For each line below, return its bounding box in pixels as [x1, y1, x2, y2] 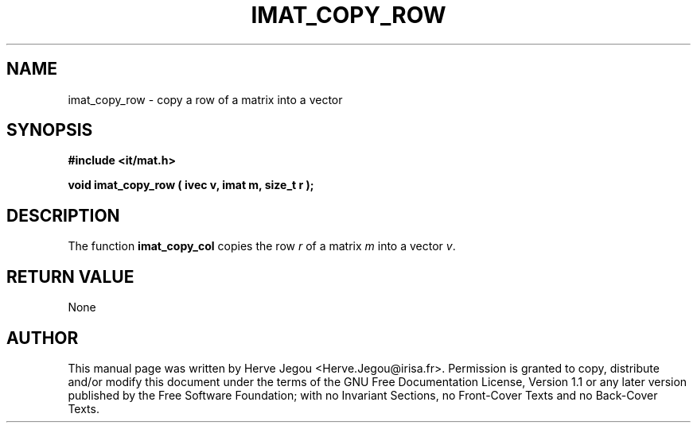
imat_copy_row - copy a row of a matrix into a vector [68, 92, 343, 106]
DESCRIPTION [6, 205, 120, 226]
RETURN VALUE [6, 266, 134, 287]
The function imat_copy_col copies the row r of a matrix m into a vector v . [68, 239, 456, 253]
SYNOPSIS [6, 120, 93, 141]
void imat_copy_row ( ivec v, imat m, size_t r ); [68, 178, 314, 192]
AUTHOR [6, 327, 79, 348]
